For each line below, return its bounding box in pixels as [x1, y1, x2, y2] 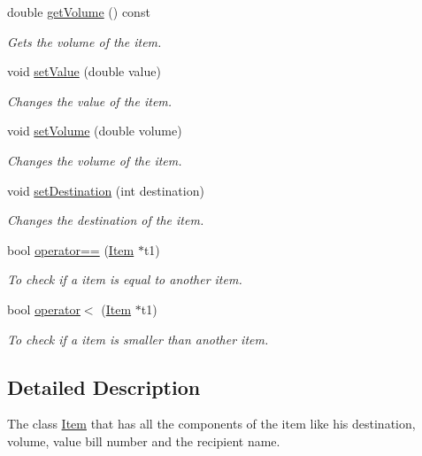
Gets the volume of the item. [7, 32, 162, 50]
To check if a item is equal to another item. [7, 270, 242, 289]
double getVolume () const [7, 3, 150, 20]
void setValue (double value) [7, 62, 161, 81]
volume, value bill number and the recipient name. [7, 431, 280, 450]
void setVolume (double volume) [7, 121, 182, 140]
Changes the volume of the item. [7, 151, 182, 169]
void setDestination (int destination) [7, 181, 204, 199]
